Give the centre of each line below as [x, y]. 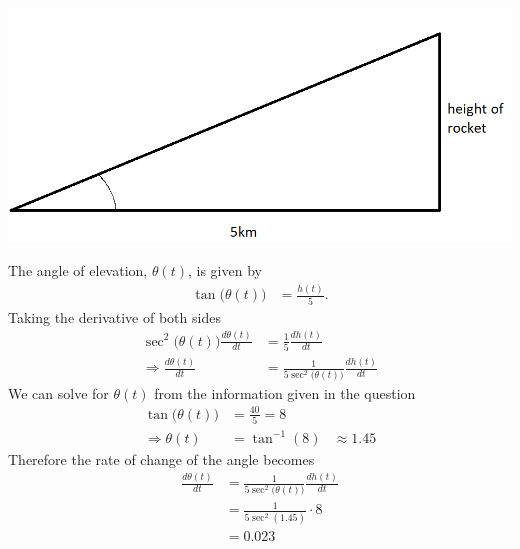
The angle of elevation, [78, 270]
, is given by [225, 270]
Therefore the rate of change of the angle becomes [161, 458]
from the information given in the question [285, 392]
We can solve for [58, 392]
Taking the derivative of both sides [114, 316]
